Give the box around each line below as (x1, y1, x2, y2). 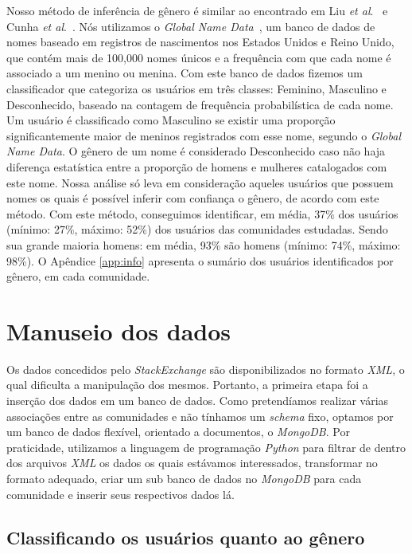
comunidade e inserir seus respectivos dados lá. (6, 485, 235, 502)
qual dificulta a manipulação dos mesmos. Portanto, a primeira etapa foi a (6, 376, 368, 393)
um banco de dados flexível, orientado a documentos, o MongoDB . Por (6, 423, 350, 440)
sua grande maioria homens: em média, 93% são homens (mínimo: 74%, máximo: (6, 236, 401, 253)
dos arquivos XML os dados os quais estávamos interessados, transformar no (6, 454, 378, 471)
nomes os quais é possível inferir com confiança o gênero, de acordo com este (6, 190, 379, 206)
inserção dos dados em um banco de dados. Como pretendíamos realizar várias (6, 392, 389, 408)
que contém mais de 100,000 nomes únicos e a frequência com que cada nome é (6, 49, 391, 65)
